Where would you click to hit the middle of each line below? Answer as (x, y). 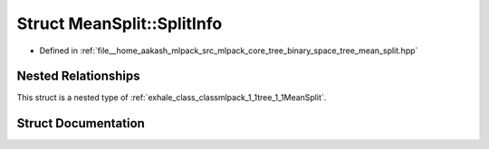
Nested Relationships (78, 76)
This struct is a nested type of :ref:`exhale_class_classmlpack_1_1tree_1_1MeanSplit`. (172, 98)
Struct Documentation (81, 123)
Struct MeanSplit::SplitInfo (120, 23)
